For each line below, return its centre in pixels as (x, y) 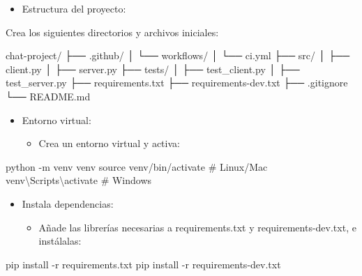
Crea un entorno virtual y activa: (109, 143)
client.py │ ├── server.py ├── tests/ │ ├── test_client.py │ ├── (153, 69)
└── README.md (48, 96)
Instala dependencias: (68, 203)
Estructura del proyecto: (74, 8)
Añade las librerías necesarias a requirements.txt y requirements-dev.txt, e (197, 227)
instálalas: (60, 241)
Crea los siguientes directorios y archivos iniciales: (112, 32)
